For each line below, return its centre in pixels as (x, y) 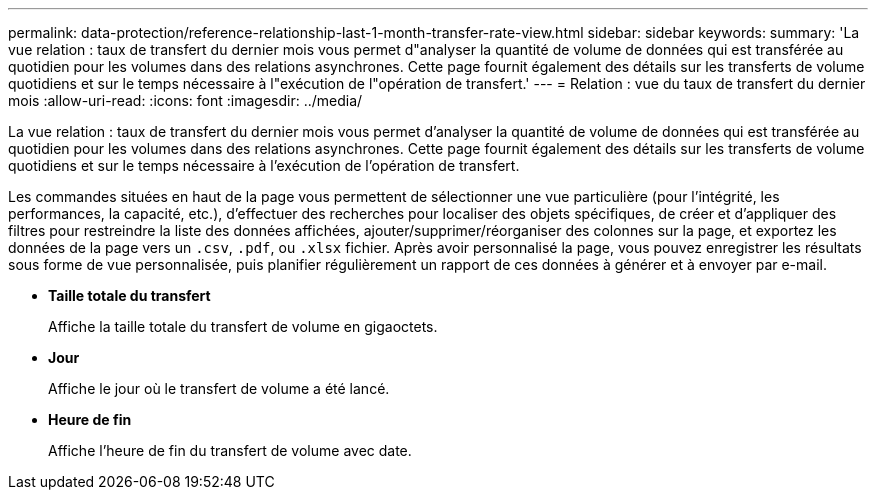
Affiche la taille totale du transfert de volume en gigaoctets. (243, 326)
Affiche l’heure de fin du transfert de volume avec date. (230, 450)
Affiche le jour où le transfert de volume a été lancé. (219, 388)
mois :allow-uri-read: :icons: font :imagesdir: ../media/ (185, 100)
